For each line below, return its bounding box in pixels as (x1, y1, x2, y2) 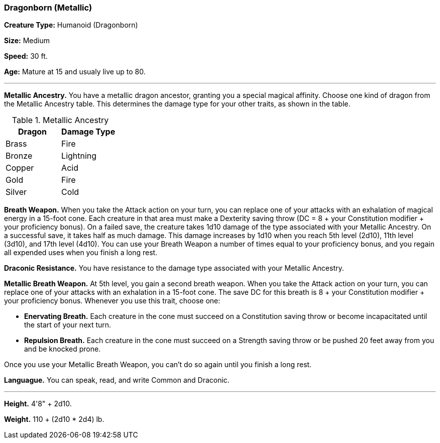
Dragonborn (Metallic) (4, 3, 92, 13)
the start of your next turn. (24, 320, 112, 329)
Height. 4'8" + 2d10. (4, 399, 72, 408)
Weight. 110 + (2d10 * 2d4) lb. (4, 415, 104, 424)
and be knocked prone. (24, 345, 101, 354)
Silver (6, 187, 27, 197)
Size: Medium (4, 36, 50, 45)
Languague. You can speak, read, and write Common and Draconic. (4, 376, 230, 385)
